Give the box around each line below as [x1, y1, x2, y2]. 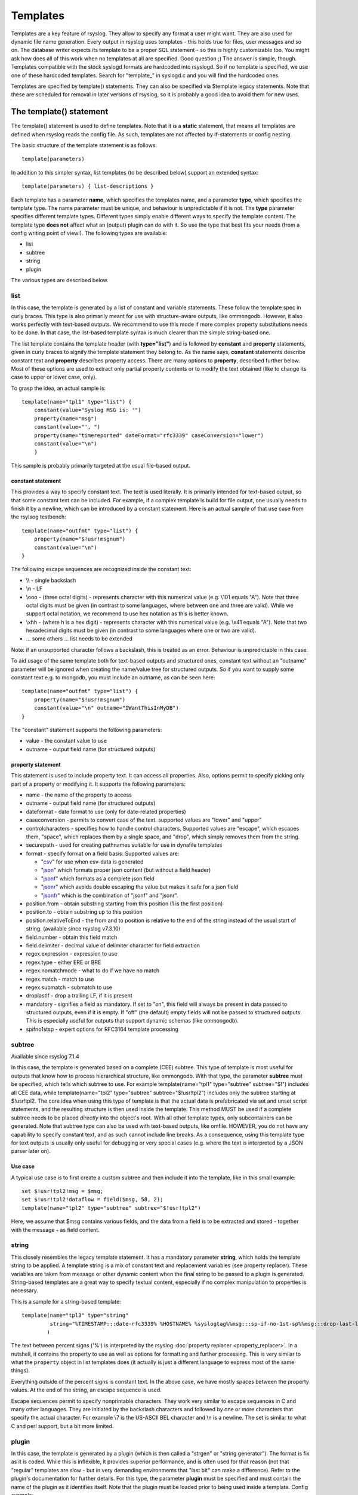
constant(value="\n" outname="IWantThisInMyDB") [33, 704, 179, 712]
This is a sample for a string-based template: [11, 1298, 122, 1305]
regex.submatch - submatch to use [26, 984, 113, 991]
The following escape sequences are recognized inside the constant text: [11, 566, 192, 573]
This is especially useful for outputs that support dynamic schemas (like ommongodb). [26, 1017, 239, 1024]
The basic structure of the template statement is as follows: [11, 141, 158, 149]
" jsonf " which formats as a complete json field [41, 875, 155, 882]
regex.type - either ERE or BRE [26, 959, 101, 966]
